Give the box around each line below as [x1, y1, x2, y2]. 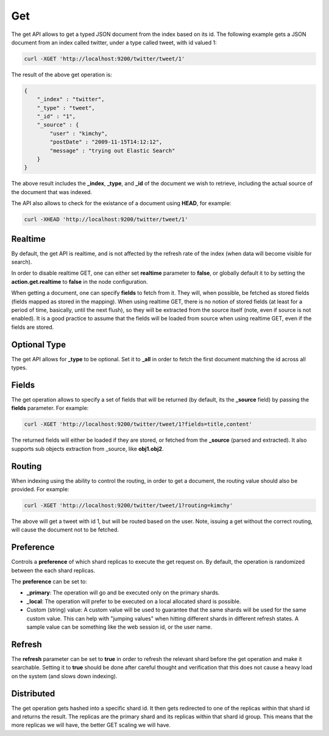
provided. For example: [11, 486, 69, 493]
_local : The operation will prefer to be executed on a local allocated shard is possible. [26, 597, 241, 605]
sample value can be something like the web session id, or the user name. [26, 623, 213, 631]
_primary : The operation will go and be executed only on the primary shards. [26, 589, 220, 596]
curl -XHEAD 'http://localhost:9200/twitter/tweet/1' [24, 216, 188, 223]
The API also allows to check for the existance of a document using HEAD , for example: [11, 200, 232, 207]
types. [11, 364, 27, 372]
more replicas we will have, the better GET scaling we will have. [11, 721, 171, 729]
